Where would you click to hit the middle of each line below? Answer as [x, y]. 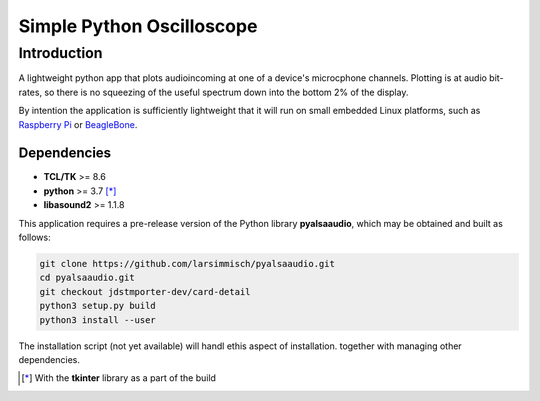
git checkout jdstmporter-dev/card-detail [145, 291]
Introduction [60, 53]
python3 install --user [98, 319]
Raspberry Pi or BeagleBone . [78, 124]
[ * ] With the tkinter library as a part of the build [119, 378]
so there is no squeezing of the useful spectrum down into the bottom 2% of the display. [226, 92]
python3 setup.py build [98, 306]
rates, [30, 92]
